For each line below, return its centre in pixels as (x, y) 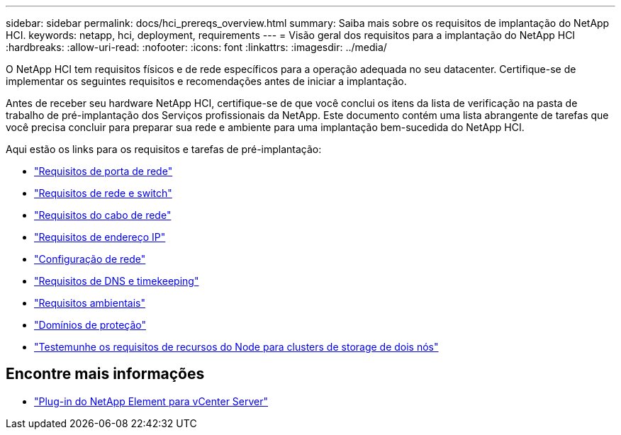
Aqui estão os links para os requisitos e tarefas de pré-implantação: (164, 149)
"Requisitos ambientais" (90, 303)
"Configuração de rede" (90, 259)
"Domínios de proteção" (90, 325)
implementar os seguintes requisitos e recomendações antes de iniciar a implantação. (206, 81)
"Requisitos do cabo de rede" (103, 215)
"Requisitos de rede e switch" (103, 193)
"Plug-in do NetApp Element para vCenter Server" (151, 401)
